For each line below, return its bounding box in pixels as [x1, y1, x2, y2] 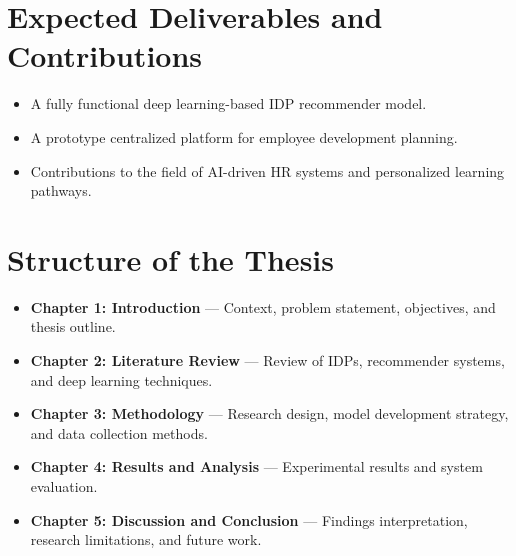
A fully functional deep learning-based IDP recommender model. [30, 93, 427, 114]
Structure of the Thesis [7, 238, 334, 279]
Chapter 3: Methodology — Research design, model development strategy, [30, 403, 509, 424]
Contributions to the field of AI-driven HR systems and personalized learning [30, 160, 505, 181]
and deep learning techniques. [30, 369, 213, 390]
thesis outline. [30, 316, 116, 337]
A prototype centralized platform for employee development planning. [30, 126, 458, 147]
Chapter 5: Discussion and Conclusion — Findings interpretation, [30, 509, 468, 530]
